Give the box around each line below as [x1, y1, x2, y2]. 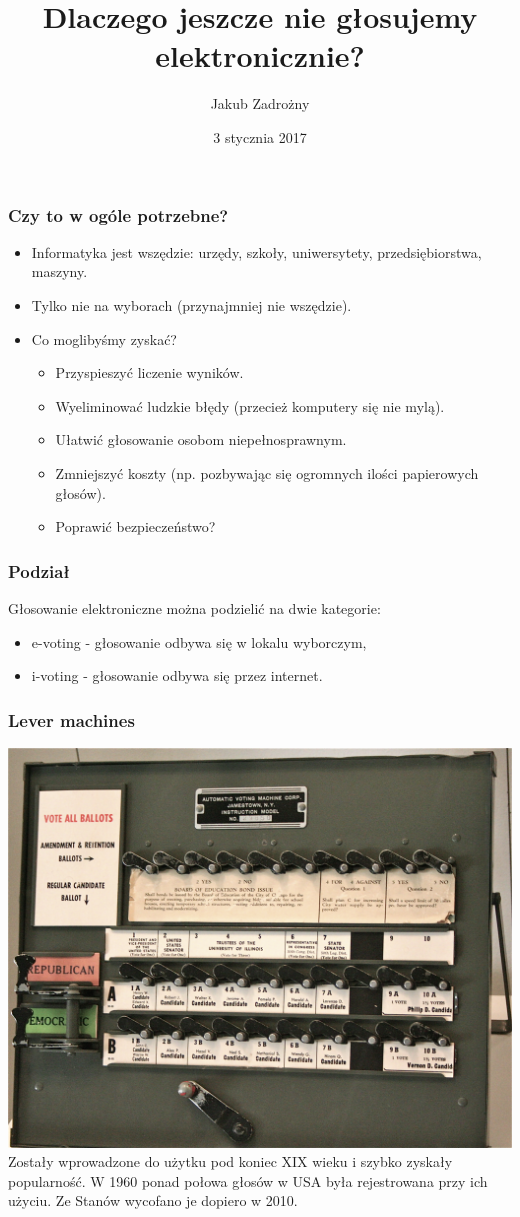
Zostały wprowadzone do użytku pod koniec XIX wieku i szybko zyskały [8, 1151, 453, 1172]
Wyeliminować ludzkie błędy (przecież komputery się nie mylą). [55, 395, 445, 416]
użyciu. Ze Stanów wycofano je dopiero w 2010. [8, 1190, 298, 1211]
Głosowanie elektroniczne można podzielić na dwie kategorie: [8, 597, 381, 618]
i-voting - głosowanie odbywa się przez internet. [31, 665, 323, 686]
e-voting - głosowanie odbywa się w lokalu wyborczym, [31, 631, 367, 652]
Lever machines [8, 707, 135, 732]
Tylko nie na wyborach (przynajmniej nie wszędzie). [31, 294, 352, 315]
